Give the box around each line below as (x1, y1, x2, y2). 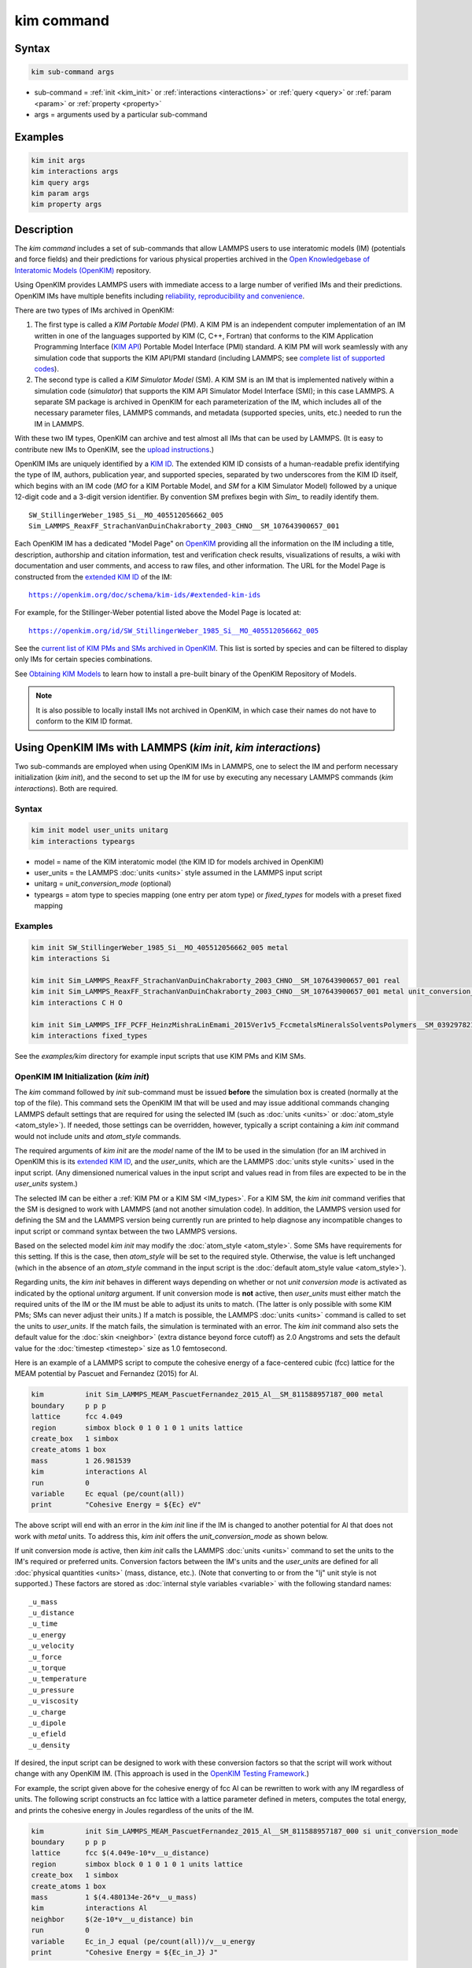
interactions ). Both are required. (14, 783, 118, 793)
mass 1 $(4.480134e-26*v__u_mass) (31, 1892, 197, 1901)
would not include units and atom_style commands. (14, 1131, 182, 1141)
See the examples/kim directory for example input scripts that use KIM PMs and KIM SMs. (14, 1051, 306, 1060)
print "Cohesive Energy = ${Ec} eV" (31, 1500, 202, 1509)
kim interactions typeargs (31, 837, 135, 845)
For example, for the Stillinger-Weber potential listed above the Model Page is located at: (14, 608, 302, 617)
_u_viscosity (28, 1696, 79, 1706)
